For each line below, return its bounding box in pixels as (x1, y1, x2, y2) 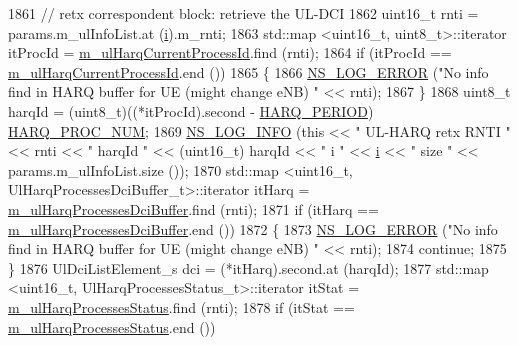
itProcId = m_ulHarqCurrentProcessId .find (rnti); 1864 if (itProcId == (8, 42, 452, 63)
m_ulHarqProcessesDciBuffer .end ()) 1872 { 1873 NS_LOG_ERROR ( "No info (8, 218, 498, 239)
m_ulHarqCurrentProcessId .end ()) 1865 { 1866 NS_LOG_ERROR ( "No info (8, 61, 489, 82)
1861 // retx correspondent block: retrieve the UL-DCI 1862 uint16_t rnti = (8, 3, 479, 23)
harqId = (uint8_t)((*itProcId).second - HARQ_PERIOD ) (8, 100, 374, 121)
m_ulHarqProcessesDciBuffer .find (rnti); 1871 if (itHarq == (8, 198, 379, 219)
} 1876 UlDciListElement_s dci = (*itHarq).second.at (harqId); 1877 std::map (8, 257, 489, 278)
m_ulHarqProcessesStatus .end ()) (8, 316, 216, 337)
